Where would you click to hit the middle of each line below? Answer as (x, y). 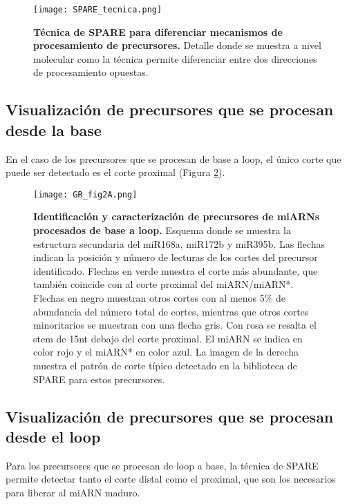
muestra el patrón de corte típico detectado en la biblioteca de (165, 365)
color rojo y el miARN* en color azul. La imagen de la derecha (166, 352)
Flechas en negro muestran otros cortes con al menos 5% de (160, 298)
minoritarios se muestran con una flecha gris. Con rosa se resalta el (175, 325)
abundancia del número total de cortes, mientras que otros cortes (171, 311)
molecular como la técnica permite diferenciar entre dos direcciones (175, 58)
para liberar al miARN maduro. (73, 492)
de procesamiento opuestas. (91, 72)
